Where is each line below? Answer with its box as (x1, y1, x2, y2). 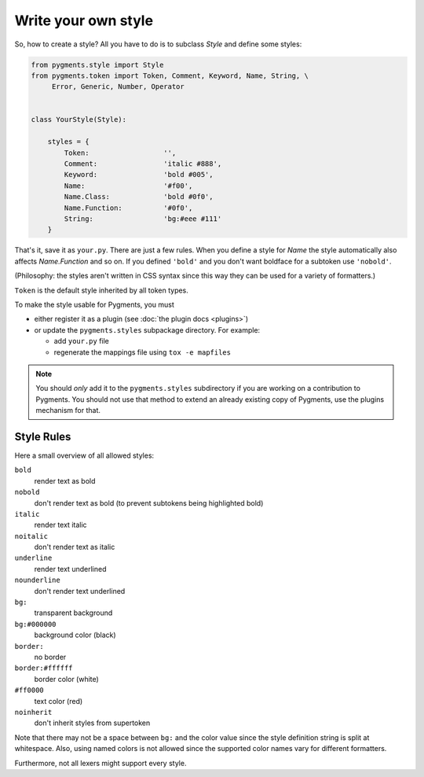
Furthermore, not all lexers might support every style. (14, 758, 187, 768)
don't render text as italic (34, 543, 115, 552)
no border (34, 653, 67, 661)
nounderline (14, 576, 60, 585)
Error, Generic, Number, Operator (51, 83, 185, 91)
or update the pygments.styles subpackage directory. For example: (34, 325, 261, 334)
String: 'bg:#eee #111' (64, 215, 222, 223)
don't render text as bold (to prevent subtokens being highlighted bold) (34, 498, 264, 507)
